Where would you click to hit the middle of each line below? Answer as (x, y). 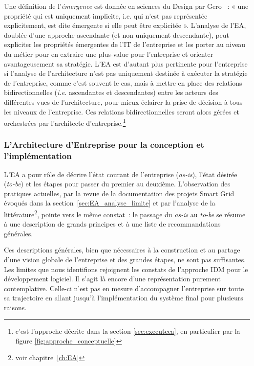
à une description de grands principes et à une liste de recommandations (112, 224)
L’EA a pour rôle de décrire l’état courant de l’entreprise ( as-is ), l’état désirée (121, 174)
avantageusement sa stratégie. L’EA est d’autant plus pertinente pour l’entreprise (126, 63)
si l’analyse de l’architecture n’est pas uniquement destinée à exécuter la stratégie (126, 73)
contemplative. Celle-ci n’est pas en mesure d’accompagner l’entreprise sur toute (124, 288)
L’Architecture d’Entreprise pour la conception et (104, 145)
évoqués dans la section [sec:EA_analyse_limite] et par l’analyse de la (110, 203)
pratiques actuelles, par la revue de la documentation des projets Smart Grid (119, 193)
